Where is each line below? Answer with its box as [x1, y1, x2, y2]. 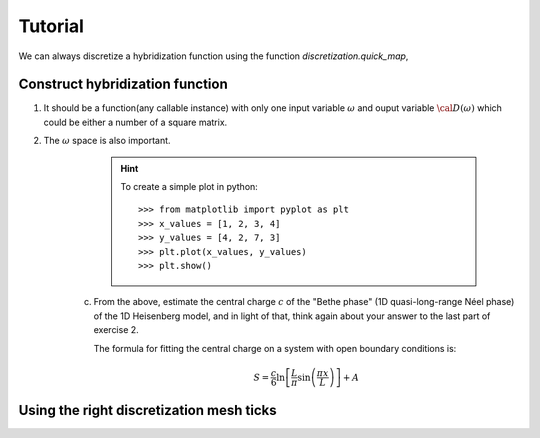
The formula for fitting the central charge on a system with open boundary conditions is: [93, 342, 457, 354]
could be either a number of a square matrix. [43, 116, 228, 128]
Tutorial [18, 15, 85, 37]
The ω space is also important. [43, 135, 171, 147]
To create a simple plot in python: [120, 181, 259, 193]
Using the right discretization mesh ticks [18, 402, 277, 419]
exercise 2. [93, 324, 139, 336]
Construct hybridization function [18, 76, 229, 93]
